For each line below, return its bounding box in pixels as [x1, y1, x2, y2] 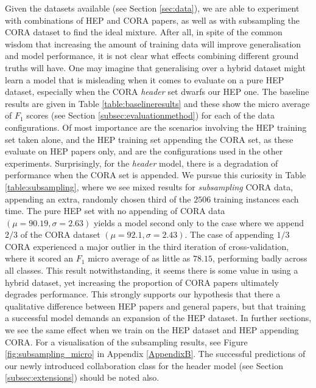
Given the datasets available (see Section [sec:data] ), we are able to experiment [5, 2, 300, 14]
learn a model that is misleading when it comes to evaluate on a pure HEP [5, 73, 284, 86]
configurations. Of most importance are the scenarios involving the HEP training [5, 120, 307, 133]
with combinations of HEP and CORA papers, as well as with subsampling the [5, 13, 300, 26]
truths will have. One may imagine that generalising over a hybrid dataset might [5, 61, 306, 74]
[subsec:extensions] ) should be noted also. [5, 371, 160, 384]
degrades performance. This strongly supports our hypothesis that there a [5, 288, 281, 300]
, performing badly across [212, 252, 307, 265]
